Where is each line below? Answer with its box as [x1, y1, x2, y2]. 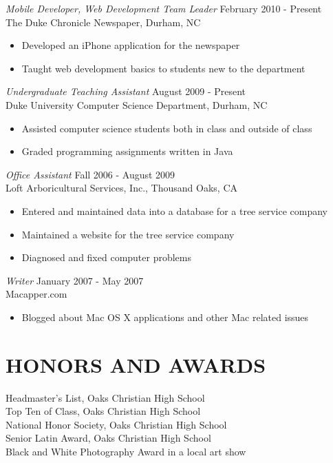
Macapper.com [6, 287, 67, 301]
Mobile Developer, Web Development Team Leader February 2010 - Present [6, 1, 322, 15]
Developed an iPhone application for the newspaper [21, 38, 240, 52]
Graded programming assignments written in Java [21, 144, 233, 158]
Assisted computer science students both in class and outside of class [21, 121, 312, 135]
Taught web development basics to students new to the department [21, 61, 305, 75]
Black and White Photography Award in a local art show [6, 444, 246, 458]
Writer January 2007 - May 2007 [6, 273, 144, 287]
